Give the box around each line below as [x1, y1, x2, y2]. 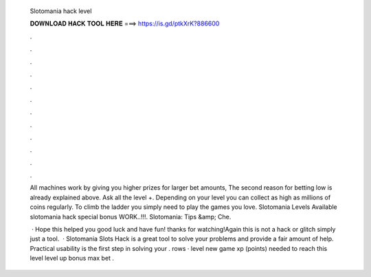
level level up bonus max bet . [30, 254, 115, 263]
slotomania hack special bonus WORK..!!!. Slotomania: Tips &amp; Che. [30, 212, 232, 221]
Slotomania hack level [30, 7, 92, 15]
